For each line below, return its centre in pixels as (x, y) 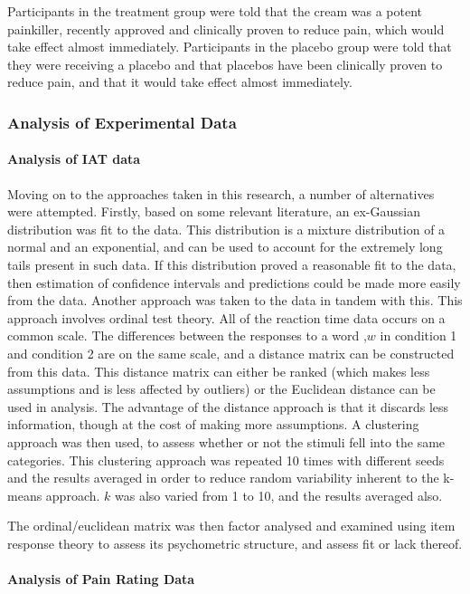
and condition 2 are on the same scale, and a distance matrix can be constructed (231, 353)
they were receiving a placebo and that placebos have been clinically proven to (225, 64)
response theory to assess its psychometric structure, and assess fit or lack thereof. (235, 543)
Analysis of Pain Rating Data (101, 579)
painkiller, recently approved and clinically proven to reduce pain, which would (226, 29)
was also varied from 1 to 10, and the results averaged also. (279, 495)
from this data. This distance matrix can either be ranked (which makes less (219, 371)
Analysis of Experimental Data (122, 122)
